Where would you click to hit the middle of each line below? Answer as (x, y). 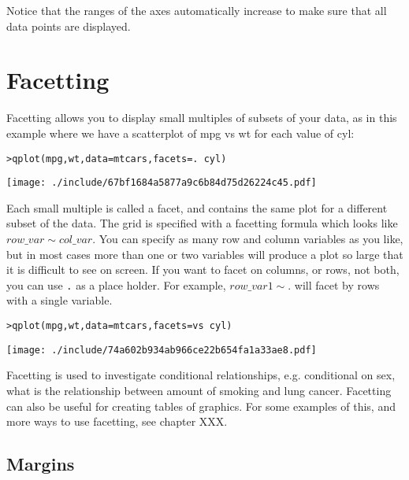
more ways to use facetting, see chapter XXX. (117, 421)
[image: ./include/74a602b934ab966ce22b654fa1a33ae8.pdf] (162, 350)
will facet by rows (337, 284)
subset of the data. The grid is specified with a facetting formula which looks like (202, 223)
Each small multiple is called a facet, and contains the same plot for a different (197, 207)
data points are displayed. (69, 26)
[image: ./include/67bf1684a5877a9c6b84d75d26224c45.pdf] (162, 183)
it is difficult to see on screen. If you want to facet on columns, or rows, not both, (203, 270)
